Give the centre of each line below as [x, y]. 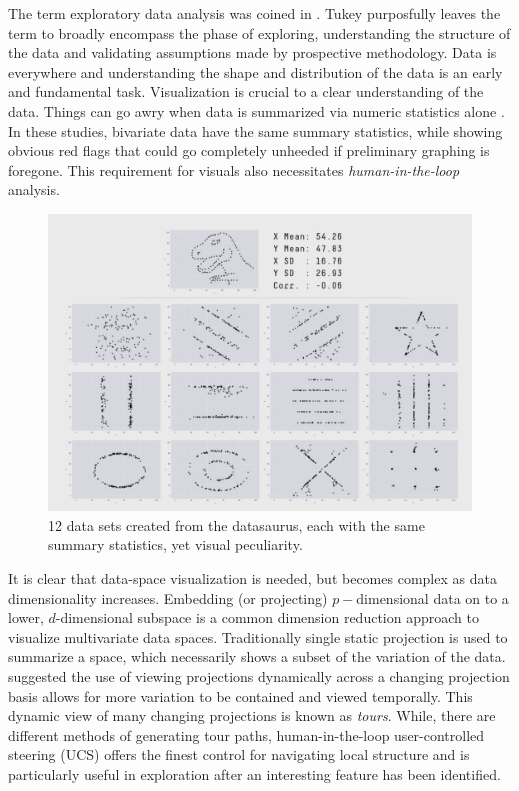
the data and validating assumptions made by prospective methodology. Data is [252, 52]
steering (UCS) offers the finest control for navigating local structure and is [239, 754]
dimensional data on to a [432, 597]
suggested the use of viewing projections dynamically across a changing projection [259, 675]
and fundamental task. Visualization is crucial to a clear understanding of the [246, 91]
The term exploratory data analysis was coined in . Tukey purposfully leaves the [254, 13]
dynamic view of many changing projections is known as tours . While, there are [252, 715]
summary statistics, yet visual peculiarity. [175, 544]
